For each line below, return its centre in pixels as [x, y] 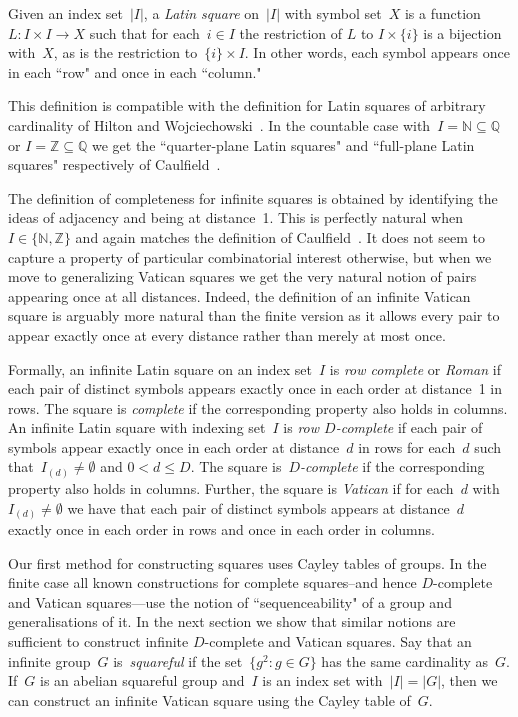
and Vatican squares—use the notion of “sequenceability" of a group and [230, 601]
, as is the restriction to [125, 52]
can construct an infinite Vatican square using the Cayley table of [209, 699]
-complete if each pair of [409, 427]
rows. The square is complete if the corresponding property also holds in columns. [258, 407]
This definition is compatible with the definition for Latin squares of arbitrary [247, 105]
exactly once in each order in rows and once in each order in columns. [221, 529]
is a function [442, 13]
